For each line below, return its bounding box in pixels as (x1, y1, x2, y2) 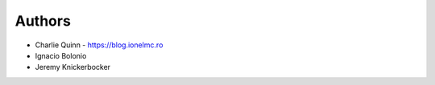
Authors (14, 12, 72, 30)
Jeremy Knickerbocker (35, 63, 111, 72)
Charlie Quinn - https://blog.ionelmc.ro (35, 40, 164, 50)
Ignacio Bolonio (35, 51, 87, 60)
